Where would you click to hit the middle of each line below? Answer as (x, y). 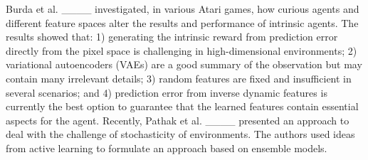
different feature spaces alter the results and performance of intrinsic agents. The (182, 22)
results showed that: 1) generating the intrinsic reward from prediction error (172, 37)
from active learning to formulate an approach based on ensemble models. (167, 148)
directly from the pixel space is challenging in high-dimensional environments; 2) (182, 50)
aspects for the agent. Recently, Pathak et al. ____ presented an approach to (178, 120)
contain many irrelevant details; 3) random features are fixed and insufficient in (179, 78)
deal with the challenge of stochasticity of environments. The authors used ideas (180, 134)
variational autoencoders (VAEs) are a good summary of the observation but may (184, 64)
